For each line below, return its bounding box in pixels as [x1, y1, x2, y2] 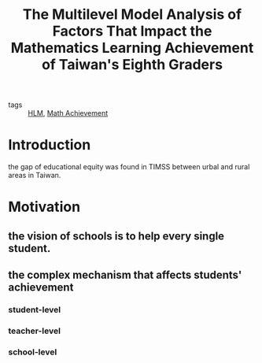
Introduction [8, 136, 91, 154]
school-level [8, 346, 57, 357]
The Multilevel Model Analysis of [22, 6, 242, 24]
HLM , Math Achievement [28, 109, 109, 118]
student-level [8, 305, 61, 316]
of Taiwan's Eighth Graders [42, 56, 223, 74]
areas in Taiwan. [8, 171, 61, 180]
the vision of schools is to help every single [8, 229, 225, 243]
